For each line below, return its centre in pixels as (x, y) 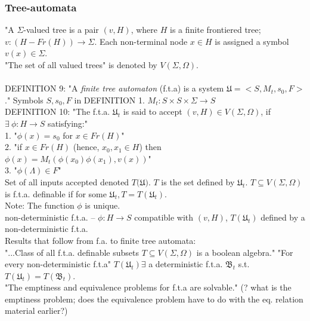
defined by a (283, 217)
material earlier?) (36, 311)
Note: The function (40, 205)
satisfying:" (68, 123)
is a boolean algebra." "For (245, 252)
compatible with (164, 217)
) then (150, 147)
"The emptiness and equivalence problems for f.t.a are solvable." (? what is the (148, 287)
